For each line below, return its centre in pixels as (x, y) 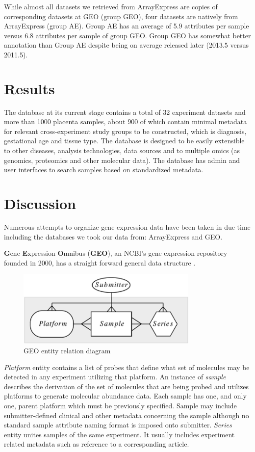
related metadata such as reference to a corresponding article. (97, 444)
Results (29, 88)
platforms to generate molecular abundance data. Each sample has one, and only (125, 396)
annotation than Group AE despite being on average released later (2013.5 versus (126, 45)
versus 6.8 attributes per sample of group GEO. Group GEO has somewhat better (127, 35)
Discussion (40, 203)
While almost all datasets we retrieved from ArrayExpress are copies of (111, 6)
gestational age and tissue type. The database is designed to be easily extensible (124, 141)
